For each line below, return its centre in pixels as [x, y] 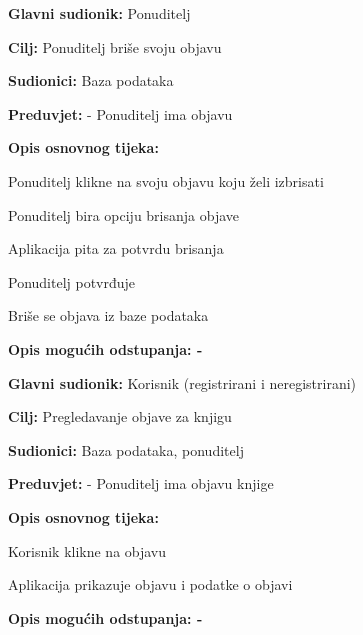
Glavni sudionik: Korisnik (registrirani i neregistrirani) [182, 382]
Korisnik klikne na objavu [87, 550]
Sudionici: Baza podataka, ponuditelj [126, 449]
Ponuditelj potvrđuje [72, 281]
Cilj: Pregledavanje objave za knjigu [120, 416]
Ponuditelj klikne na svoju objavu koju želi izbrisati [166, 180]
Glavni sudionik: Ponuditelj [99, 13]
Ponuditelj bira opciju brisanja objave [124, 214]
